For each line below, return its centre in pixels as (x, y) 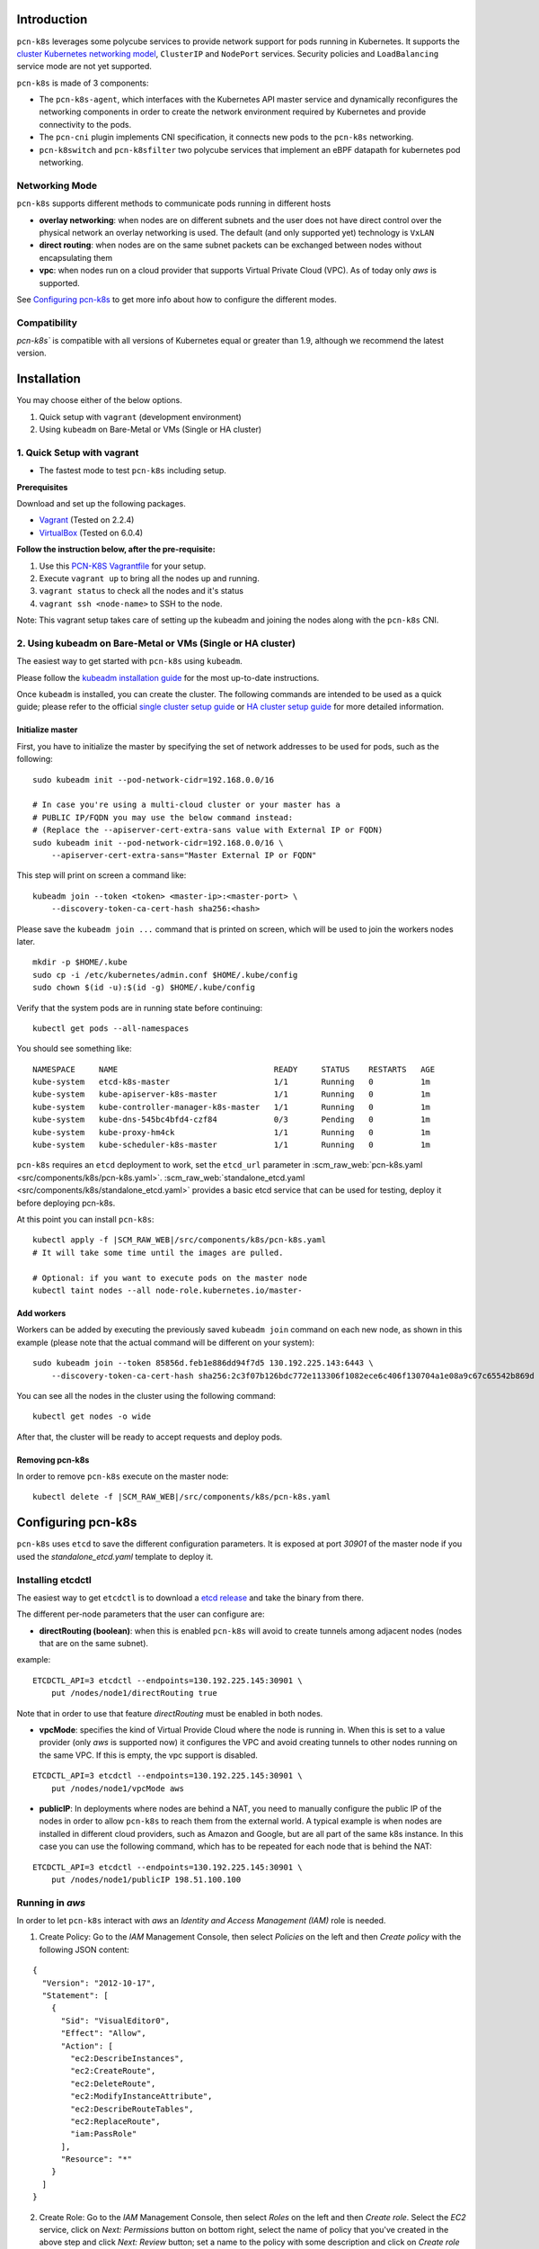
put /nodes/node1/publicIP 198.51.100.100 (146, 1879)
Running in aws (51, 1903)
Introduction (52, 19)
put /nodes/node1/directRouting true (134, 1693)
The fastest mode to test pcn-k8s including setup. (133, 470)
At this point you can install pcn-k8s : (85, 1219)
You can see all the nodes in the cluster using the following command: (146, 1395)
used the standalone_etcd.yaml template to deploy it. (115, 1556)
